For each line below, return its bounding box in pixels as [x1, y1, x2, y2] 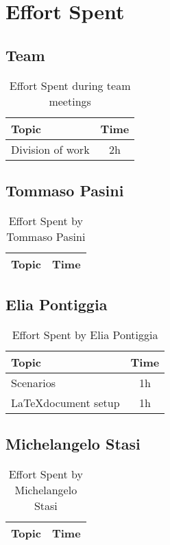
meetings [49, 93, 91, 109]
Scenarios [11, 374, 56, 391]
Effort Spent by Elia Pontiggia [12, 326, 158, 343]
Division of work [11, 141, 90, 157]
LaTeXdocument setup [11, 394, 120, 410]
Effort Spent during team [9, 77, 131, 93]
